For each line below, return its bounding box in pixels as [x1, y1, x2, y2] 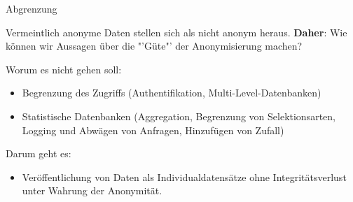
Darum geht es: [6, 146, 71, 161]
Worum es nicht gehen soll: [6, 62, 122, 76]
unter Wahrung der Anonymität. [22, 183, 162, 198]
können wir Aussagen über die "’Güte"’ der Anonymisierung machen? [6, 38, 303, 53]
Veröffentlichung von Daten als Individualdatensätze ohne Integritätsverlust [22, 169, 347, 184]
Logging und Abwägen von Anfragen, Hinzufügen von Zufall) [22, 122, 284, 137]
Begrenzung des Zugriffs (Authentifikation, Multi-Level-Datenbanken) [22, 85, 321, 100]
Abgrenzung [6, 1, 57, 15]
